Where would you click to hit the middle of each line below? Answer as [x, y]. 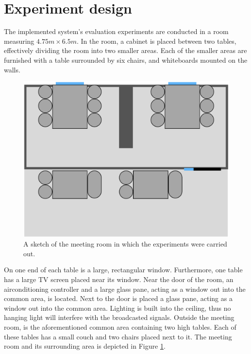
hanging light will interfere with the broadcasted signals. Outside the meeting [119, 317]
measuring [19, 41]
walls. [12, 69]
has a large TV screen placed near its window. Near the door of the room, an [119, 279]
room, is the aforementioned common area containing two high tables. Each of [120, 327]
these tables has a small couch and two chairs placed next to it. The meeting [118, 336]
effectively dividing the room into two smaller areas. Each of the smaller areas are [125, 50]
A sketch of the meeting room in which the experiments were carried [125, 244]
